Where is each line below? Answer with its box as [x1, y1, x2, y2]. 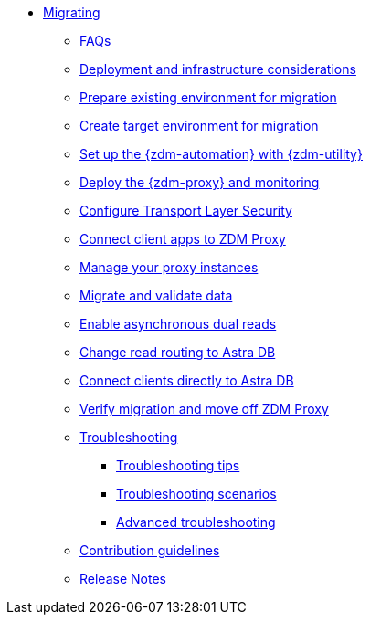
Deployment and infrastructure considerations [79, 61, 356, 77]
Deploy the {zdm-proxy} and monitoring [79, 174, 320, 190]
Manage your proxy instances [79, 259, 259, 275]
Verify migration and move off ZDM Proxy [79, 401, 329, 416]
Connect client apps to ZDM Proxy [79, 231, 286, 247]
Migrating [43, 5, 100, 20]
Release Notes [79, 571, 166, 586]
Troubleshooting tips [116, 458, 240, 473]
